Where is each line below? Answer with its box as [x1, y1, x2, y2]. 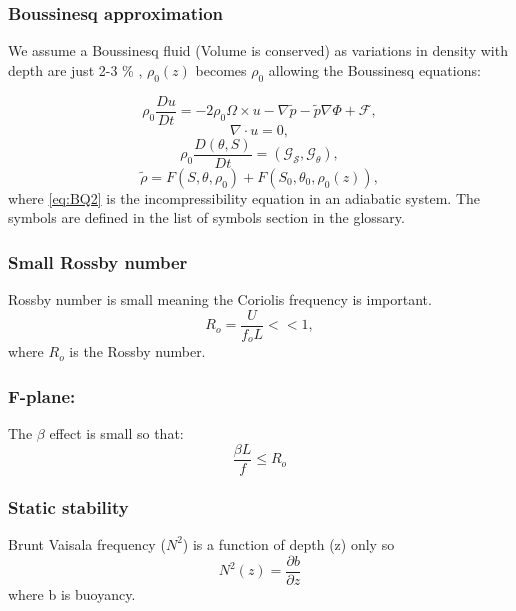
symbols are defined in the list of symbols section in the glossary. [8, 207, 405, 228]
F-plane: [8, 383, 76, 408]
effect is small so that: [49, 423, 184, 444]
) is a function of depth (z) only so [182, 533, 395, 554]
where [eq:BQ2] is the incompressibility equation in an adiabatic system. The [8, 187, 481, 208]
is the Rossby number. [69, 341, 206, 362]
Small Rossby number [8, 249, 188, 274]
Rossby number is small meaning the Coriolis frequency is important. [8, 289, 432, 310]
